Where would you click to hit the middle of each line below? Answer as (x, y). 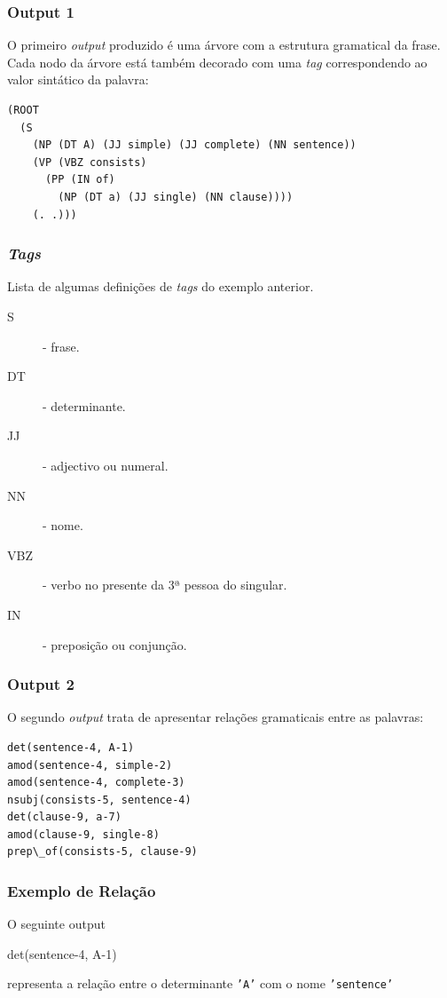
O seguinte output (56, 924)
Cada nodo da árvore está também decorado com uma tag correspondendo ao (217, 62)
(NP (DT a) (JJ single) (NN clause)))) (176, 197)
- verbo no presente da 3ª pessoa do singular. (165, 585)
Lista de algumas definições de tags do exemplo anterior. (161, 286)
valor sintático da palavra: (78, 79)
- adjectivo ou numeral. (106, 465)
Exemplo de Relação (82, 890)
